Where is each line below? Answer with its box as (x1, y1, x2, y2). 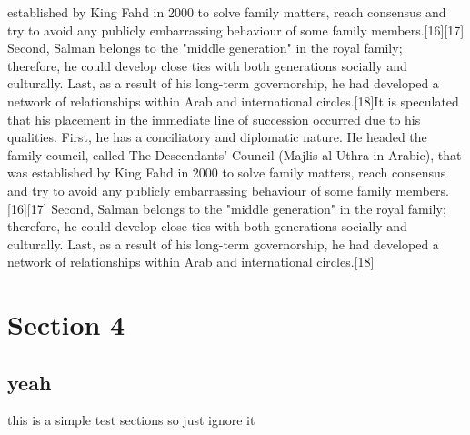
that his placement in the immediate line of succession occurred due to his (7, 109, 421, 128)
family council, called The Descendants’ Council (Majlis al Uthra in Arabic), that (7, 145, 462, 164)
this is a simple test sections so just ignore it (7, 410, 255, 430)
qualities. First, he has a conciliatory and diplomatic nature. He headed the (7, 127, 427, 147)
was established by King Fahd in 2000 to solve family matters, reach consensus (7, 163, 446, 182)
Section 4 (7, 306, 125, 343)
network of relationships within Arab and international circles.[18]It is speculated (7, 91, 459, 110)
